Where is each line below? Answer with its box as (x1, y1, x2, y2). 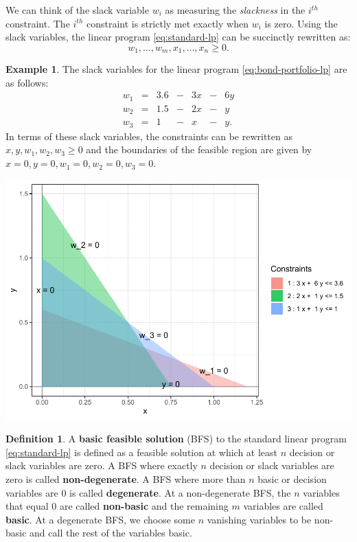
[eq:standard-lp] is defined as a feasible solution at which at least (5, 444, 278, 459)
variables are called (243, 499, 323, 513)
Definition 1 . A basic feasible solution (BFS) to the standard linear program (5, 431, 347, 446)
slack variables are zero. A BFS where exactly (5, 458, 198, 473)
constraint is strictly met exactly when (87, 16, 249, 30)
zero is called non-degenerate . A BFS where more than (5, 471, 246, 486)
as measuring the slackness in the (165, 3, 306, 16)
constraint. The (5, 16, 70, 30)
